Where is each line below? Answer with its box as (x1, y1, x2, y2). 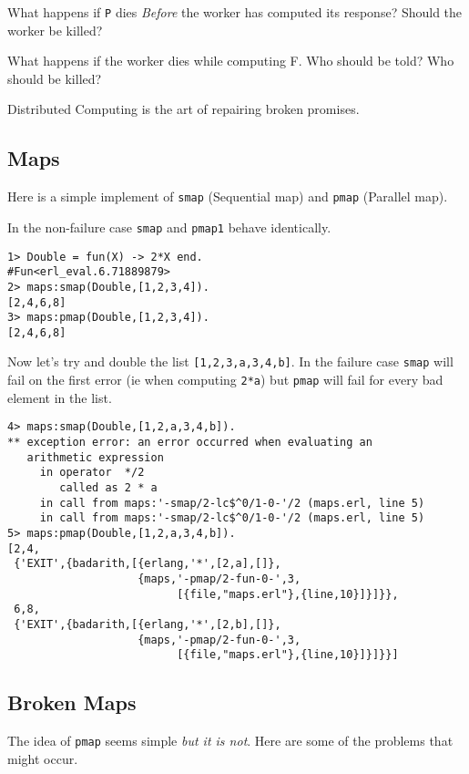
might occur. (7, 748, 78, 768)
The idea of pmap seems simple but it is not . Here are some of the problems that (7, 731, 454, 750)
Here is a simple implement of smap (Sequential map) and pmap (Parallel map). (7, 187, 448, 206)
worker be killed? (7, 20, 103, 39)
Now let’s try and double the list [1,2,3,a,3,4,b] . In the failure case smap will (7, 352, 454, 371)
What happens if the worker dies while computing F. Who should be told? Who (7, 51, 454, 70)
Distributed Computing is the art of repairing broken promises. (7, 99, 360, 119)
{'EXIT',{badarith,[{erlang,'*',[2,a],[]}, (14, 557, 281, 571)
